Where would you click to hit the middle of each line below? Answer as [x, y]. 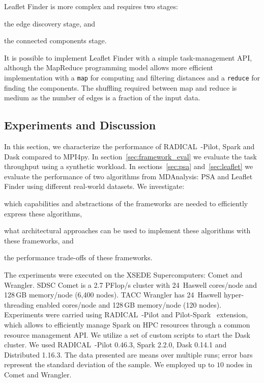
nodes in [239, 364]
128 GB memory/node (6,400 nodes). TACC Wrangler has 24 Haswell [113, 295]
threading [19, 304]
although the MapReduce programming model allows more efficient [109, 67]
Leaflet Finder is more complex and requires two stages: [91, 6]
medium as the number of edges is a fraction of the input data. [102, 98]
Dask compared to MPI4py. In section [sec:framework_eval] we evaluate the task [130, 156]
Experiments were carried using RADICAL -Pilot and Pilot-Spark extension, [126, 314]
